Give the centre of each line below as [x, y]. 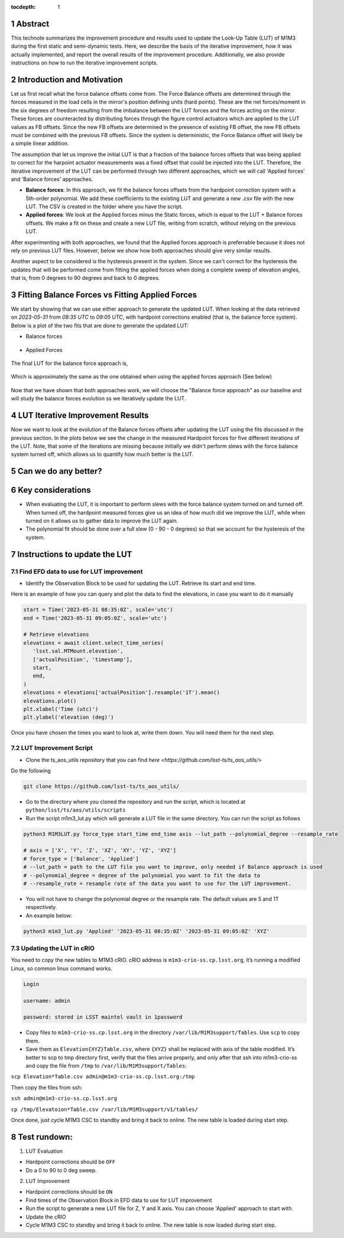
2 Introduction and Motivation [67, 80]
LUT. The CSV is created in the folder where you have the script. [104, 206]
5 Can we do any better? [56, 471]
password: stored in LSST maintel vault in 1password [103, 1017]
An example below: [49, 915]
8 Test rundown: [42, 1137]
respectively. [41, 907]
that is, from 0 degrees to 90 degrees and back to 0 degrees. [85, 278]
